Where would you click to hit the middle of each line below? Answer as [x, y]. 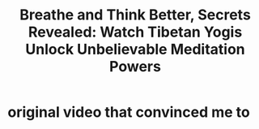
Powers [135, 67]
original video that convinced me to [129, 112]
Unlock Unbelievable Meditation [135, 49]
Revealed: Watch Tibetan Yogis [135, 32]
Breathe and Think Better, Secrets [135, 15]
